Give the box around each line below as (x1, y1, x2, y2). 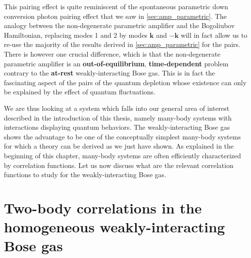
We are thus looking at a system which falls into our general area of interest (4, 103, 230, 113)
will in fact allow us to (181, 30, 248, 40)
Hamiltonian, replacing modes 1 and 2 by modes (4, 30, 148, 40)
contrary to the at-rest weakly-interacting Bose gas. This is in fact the (4, 68, 215, 78)
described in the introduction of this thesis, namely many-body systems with (4, 112, 232, 122)
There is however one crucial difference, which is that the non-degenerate (4, 48, 220, 59)
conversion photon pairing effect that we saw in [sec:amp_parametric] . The (4, 11, 227, 21)
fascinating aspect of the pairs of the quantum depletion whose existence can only (4, 77, 247, 87)
